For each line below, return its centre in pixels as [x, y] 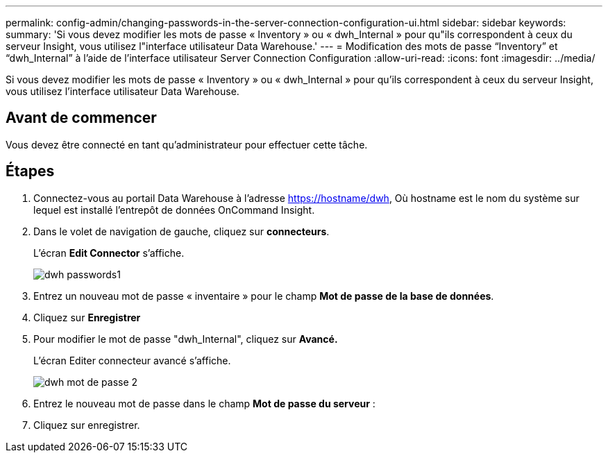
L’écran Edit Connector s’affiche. [109, 253]
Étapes [30, 171]
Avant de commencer [81, 118]
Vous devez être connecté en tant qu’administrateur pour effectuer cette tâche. [187, 144]
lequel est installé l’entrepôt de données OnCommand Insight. [174, 210]
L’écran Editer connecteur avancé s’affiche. [132, 360]
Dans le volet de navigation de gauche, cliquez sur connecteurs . [181, 231]
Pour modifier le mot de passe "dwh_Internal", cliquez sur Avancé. [186, 339]
